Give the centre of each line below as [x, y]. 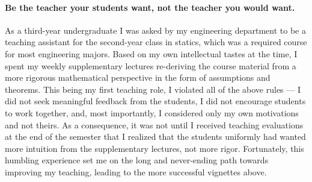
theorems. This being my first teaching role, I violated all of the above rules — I [153, 89]
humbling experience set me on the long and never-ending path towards [137, 160]
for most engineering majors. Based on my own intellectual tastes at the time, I [151, 53]
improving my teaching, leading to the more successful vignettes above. [136, 171]
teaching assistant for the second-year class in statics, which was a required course [156, 42]
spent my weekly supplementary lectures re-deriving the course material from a [151, 65]
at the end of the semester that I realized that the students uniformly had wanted [155, 136]
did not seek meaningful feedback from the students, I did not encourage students [155, 101]
